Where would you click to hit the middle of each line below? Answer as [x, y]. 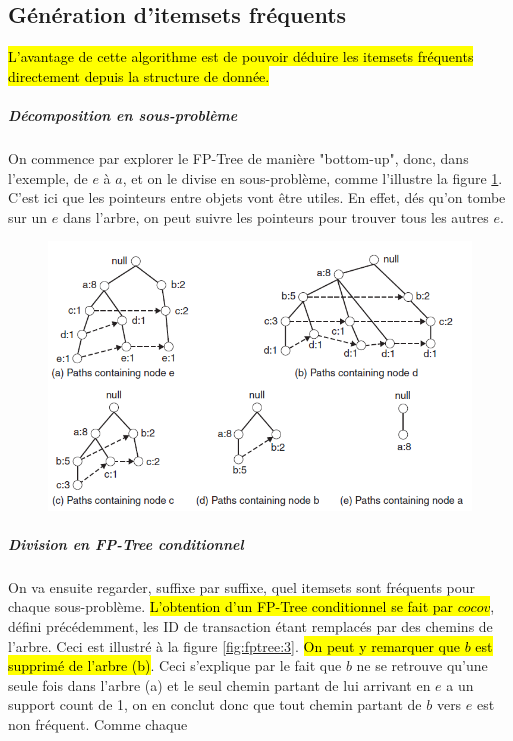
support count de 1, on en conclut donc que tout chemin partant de [215, 704]
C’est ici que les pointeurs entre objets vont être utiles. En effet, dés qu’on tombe [257, 197]
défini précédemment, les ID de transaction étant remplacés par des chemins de [250, 626]
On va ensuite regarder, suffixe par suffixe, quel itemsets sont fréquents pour [242, 586]
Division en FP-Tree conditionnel [126, 543]
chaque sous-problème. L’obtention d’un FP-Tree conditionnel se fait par [231, 606]
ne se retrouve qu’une [422, 665]
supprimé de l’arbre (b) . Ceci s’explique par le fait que [175, 665]
